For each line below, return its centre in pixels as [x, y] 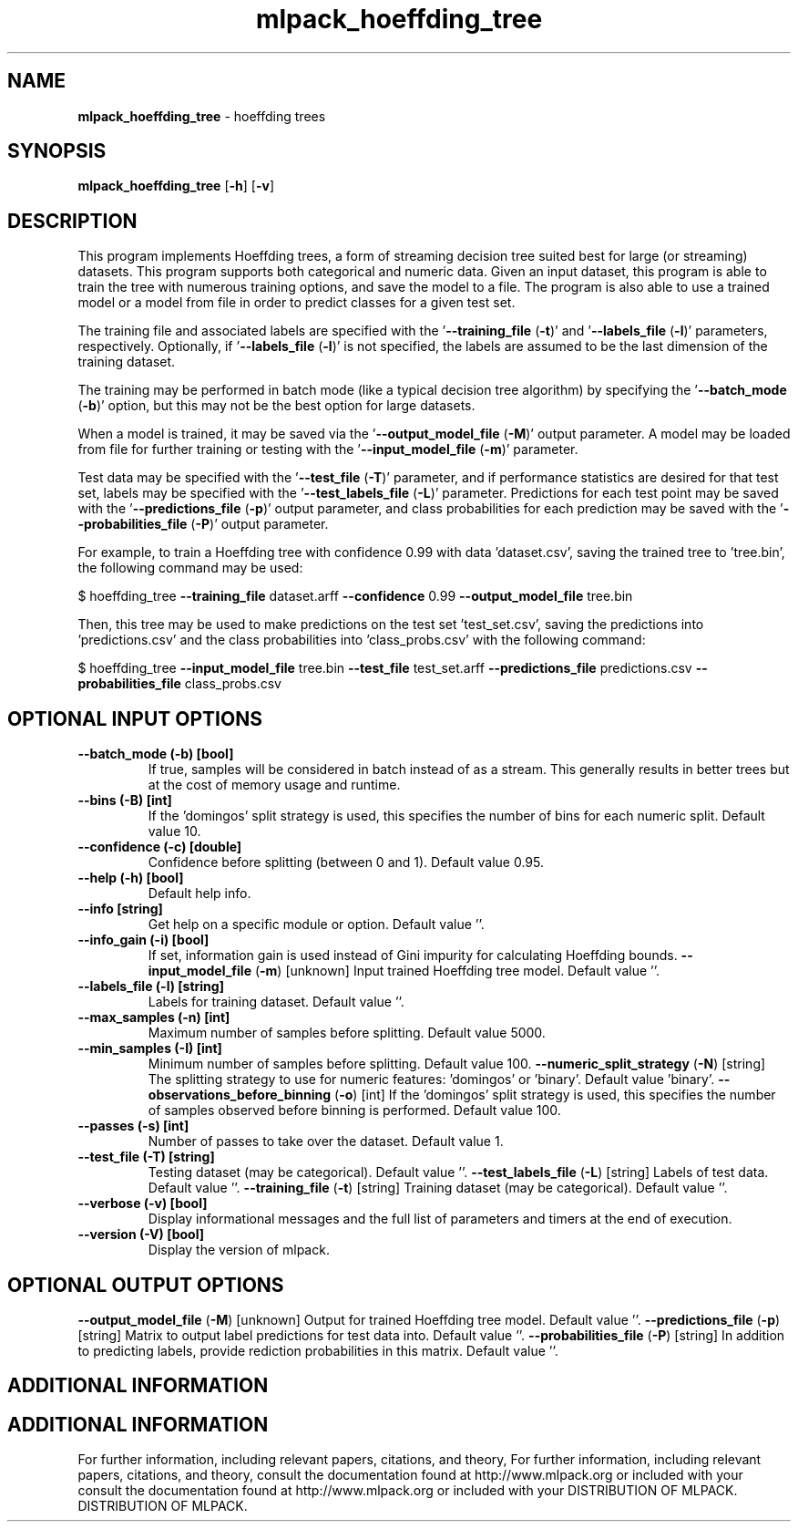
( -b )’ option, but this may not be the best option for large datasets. [276, 406]
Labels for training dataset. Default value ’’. [276, 1002]
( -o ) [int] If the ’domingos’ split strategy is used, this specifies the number [555, 1095]
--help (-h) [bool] [131, 878]
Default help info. [199, 894]
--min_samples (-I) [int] [150, 1049]
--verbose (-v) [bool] [143, 1204]
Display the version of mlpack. [239, 1250]
